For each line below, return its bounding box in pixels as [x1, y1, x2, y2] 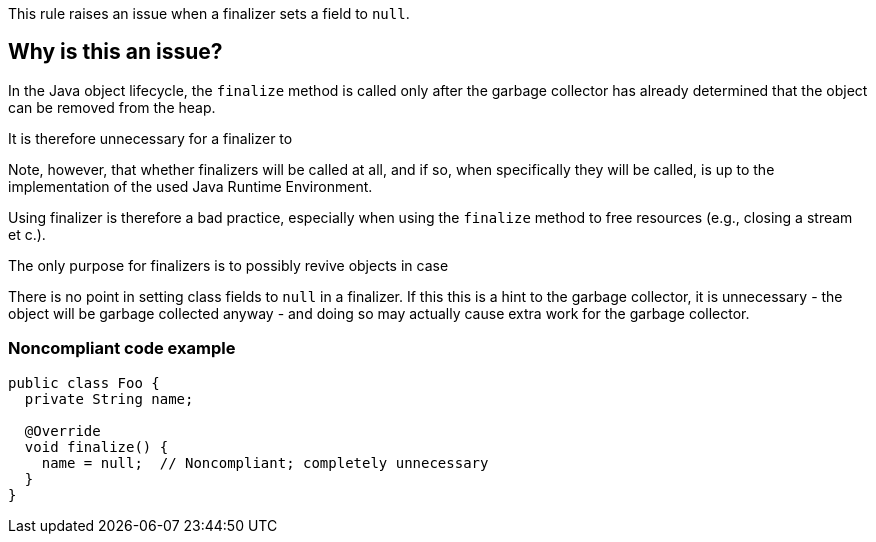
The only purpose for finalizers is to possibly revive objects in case [8, 256, 449, 274]
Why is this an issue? [8, 39, 223, 65]
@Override [24, 422, 101, 439]
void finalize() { [24, 438, 169, 455]
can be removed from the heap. [8, 98, 216, 116]
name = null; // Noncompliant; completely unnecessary [41, 454, 489, 471]
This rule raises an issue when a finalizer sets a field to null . [8, 5, 410, 22]
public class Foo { [8, 374, 160, 391]
